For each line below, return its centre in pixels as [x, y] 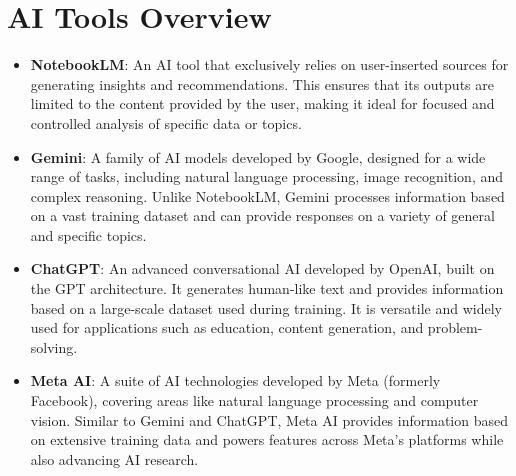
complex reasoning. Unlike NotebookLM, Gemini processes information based [267, 195]
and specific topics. [88, 234]
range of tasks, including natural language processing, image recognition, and [267, 176]
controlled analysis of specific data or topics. [166, 122]
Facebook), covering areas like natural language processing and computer [254, 400]
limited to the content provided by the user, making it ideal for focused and [262, 103]
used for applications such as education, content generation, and [227, 327]
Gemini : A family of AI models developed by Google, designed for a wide [258, 156]
